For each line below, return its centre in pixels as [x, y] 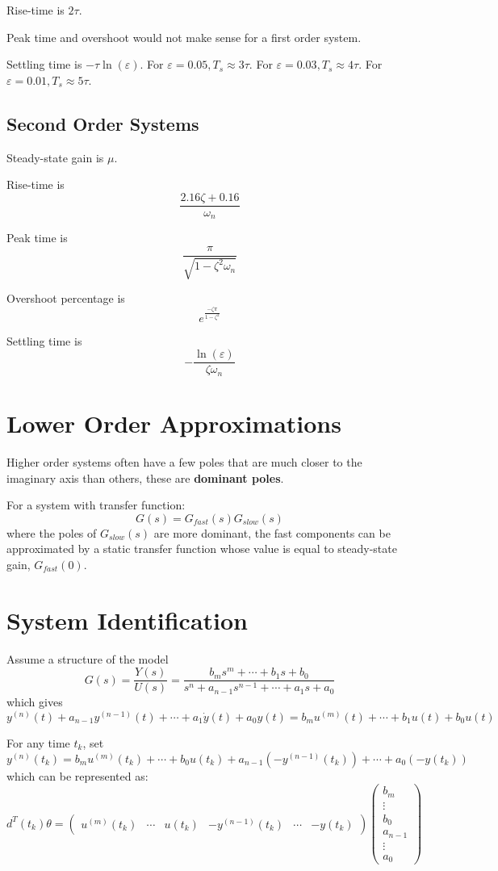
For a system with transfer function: [96, 505]
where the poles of [52, 532]
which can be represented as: [77, 775]
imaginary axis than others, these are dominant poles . [145, 477]
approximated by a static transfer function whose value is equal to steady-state [202, 549]
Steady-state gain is [55, 157]
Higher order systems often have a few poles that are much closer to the [184, 462]
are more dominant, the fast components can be [272, 532]
